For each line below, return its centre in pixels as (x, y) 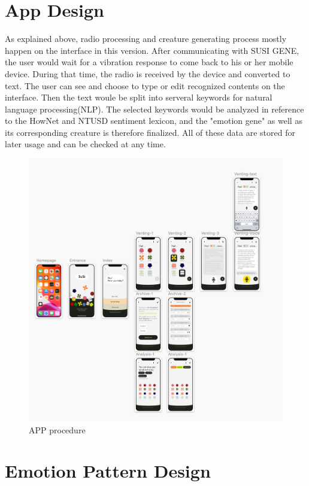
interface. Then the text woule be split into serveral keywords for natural (139, 97)
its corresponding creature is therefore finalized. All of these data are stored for (150, 132)
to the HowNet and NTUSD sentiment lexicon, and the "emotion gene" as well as (154, 121)
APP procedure (57, 429)
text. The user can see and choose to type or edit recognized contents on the (145, 85)
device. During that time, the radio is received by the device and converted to (148, 73)
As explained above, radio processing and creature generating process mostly (146, 39)
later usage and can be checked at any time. (85, 144)
